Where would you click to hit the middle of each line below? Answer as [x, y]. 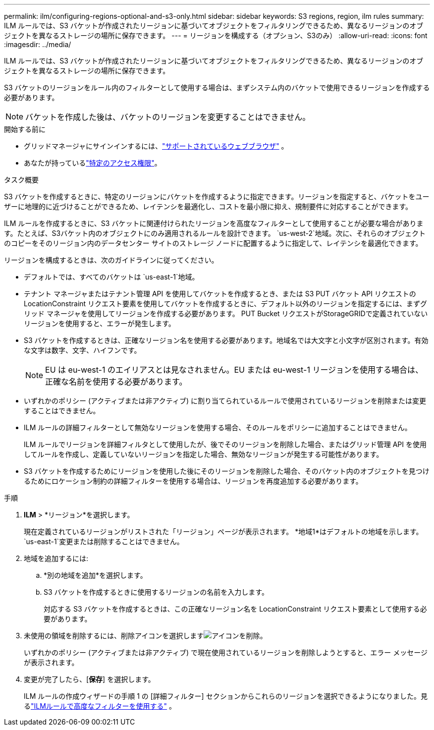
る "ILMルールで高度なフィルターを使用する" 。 [100, 706]
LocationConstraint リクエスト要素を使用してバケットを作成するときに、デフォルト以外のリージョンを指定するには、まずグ [225, 304]
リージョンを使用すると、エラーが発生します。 [100, 323]
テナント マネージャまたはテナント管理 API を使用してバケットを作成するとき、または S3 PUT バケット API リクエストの [220, 294]
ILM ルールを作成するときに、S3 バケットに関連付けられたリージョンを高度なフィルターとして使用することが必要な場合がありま [214, 223]
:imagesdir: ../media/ [38, 44]
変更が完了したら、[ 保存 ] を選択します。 [89, 679]
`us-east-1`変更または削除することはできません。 [104, 541]
